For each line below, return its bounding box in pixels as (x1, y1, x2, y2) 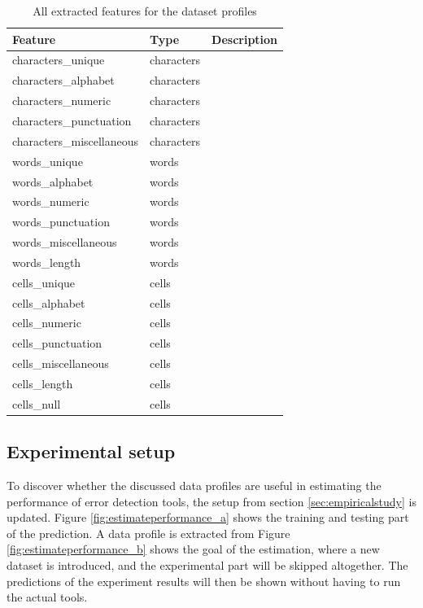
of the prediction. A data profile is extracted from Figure (7, 524, 290, 541)
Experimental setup (7, 439, 176, 464)
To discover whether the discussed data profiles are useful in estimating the (7, 477, 382, 494)
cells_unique (12, 273, 76, 291)
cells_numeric (12, 314, 81, 331)
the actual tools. (7, 588, 88, 606)
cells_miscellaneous (12, 355, 109, 372)
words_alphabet (12, 173, 94, 190)
